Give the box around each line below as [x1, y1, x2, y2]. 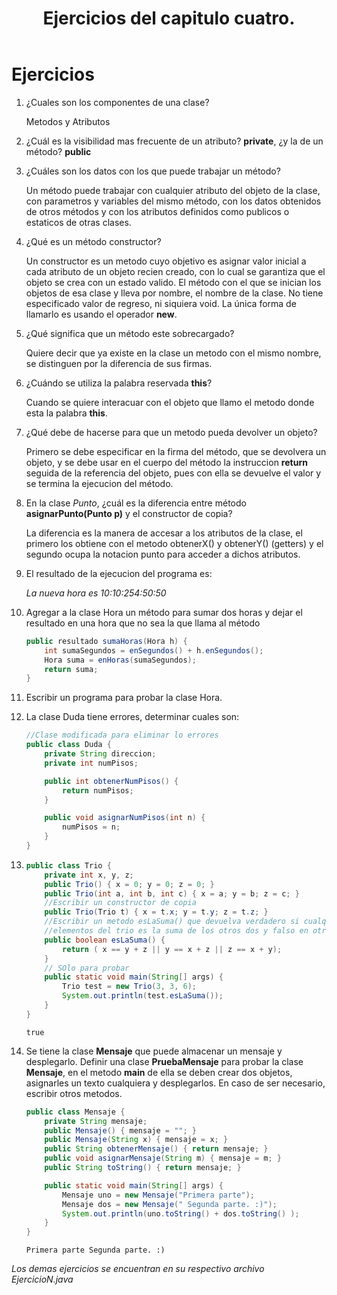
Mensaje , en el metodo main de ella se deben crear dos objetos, [25, 1066, 293, 1078]
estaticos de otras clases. [25, 216, 132, 228]
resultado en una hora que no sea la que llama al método [25, 617, 261, 629]
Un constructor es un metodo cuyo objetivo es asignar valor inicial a [25, 255, 307, 267]
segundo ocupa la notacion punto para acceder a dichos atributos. [25, 548, 301, 560]
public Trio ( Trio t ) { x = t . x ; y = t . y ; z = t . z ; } [44, 907, 269, 917]
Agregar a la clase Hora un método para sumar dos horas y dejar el [25, 606, 303, 618]
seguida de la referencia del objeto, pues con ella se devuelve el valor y [25, 467, 322, 479]
